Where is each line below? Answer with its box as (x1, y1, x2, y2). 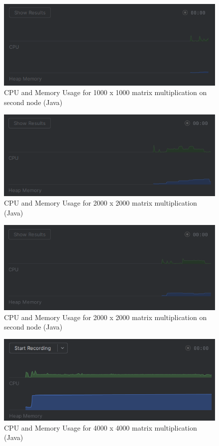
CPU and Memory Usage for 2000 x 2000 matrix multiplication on (4, 312, 207, 322)
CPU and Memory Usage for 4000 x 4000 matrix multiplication (4, 422, 197, 433)
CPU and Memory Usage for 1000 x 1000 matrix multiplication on (4, 87, 207, 98)
